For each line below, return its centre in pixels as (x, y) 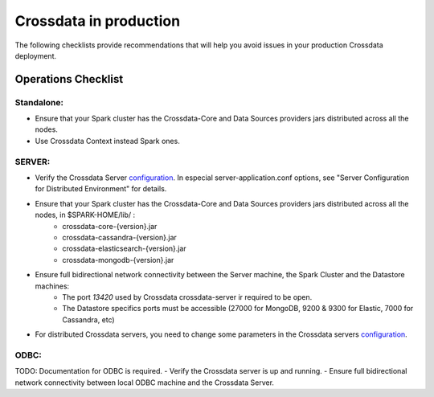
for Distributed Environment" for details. (101, 189)
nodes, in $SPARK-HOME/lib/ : (85, 215)
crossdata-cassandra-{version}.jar (119, 237)
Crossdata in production (98, 21)
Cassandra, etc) (89, 319)
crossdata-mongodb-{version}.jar (118, 260)
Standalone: (39, 102)
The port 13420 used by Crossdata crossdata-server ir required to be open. (187, 297)
